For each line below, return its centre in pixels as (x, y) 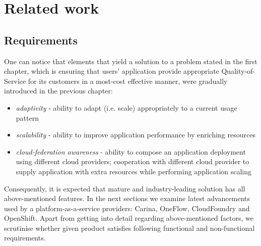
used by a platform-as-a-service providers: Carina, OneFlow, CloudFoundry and (127, 208)
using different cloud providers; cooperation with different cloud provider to (133, 161)
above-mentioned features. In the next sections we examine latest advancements (127, 198)
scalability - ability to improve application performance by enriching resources (136, 135)
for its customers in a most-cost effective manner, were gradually (128, 81)
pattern (27, 117)
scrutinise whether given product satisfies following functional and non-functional (129, 228)
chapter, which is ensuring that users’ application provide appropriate (112, 71)
